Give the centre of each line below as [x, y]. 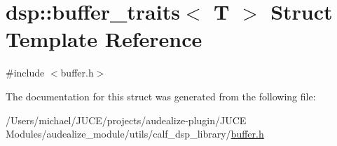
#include [25, 73]
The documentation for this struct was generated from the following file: [161, 96]
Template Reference [104, 39]
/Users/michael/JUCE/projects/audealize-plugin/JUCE [126, 120]
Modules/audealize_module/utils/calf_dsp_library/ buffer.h [135, 134]
